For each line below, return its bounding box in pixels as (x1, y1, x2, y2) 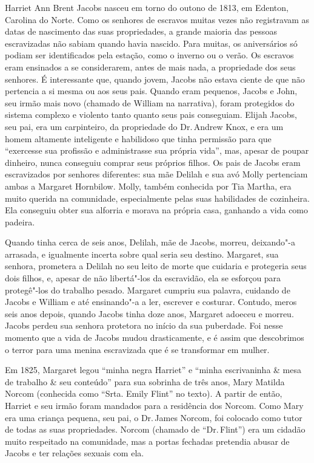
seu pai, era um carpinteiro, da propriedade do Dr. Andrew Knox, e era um (5, 120, 284, 132)
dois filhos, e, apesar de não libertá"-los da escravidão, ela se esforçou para (5, 272, 281, 284)
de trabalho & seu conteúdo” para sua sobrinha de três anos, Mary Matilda (5, 375, 285, 388)
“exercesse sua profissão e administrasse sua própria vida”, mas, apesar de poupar (5, 144, 309, 157)
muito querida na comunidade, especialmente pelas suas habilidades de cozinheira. (5, 191, 310, 204)
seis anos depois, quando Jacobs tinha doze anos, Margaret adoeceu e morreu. (5, 307, 294, 320)
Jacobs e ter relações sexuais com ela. (5, 447, 144, 459)
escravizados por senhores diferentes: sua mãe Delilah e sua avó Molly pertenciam (5, 168, 308, 180)
